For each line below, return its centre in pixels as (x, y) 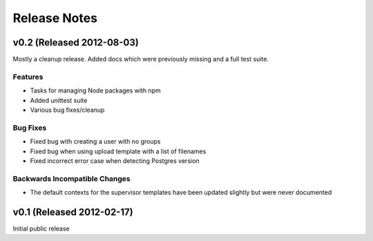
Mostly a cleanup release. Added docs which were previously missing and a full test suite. (141, 59)
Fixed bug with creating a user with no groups (95, 142)
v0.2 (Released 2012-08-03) (76, 42)
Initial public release (41, 229)
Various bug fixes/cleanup (67, 110)
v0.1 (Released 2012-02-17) (73, 212)
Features (28, 77)
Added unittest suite (59, 100)
